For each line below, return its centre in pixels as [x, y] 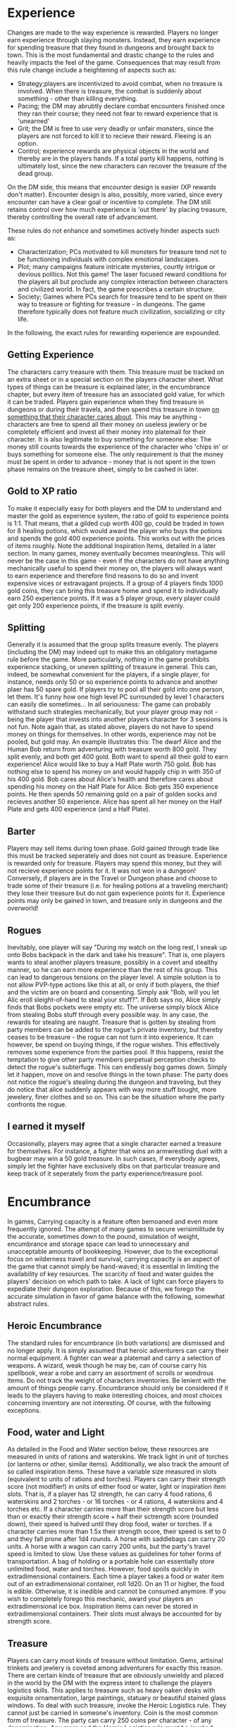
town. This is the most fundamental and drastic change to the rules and [111, 55]
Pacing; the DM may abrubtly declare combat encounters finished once [121, 106]
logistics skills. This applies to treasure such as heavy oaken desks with [111, 1690]
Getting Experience [50, 355]
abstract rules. [28, 1304]
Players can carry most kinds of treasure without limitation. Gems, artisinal [115, 1661]
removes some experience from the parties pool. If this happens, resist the [116, 1052]
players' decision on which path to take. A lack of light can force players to [116, 1281]
